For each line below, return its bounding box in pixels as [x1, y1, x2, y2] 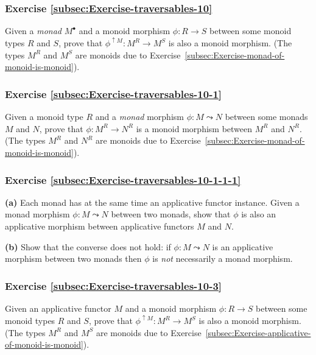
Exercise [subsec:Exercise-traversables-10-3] [5, 278, 222, 293]
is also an [241, 208, 276, 220]
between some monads [225, 110, 308, 123]
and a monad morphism [95, 110, 184, 123]
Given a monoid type [5, 110, 83, 123]
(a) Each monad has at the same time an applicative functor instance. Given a [5, 195, 300, 208]
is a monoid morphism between [136, 122, 253, 135]
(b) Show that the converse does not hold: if [5, 240, 171, 253]
